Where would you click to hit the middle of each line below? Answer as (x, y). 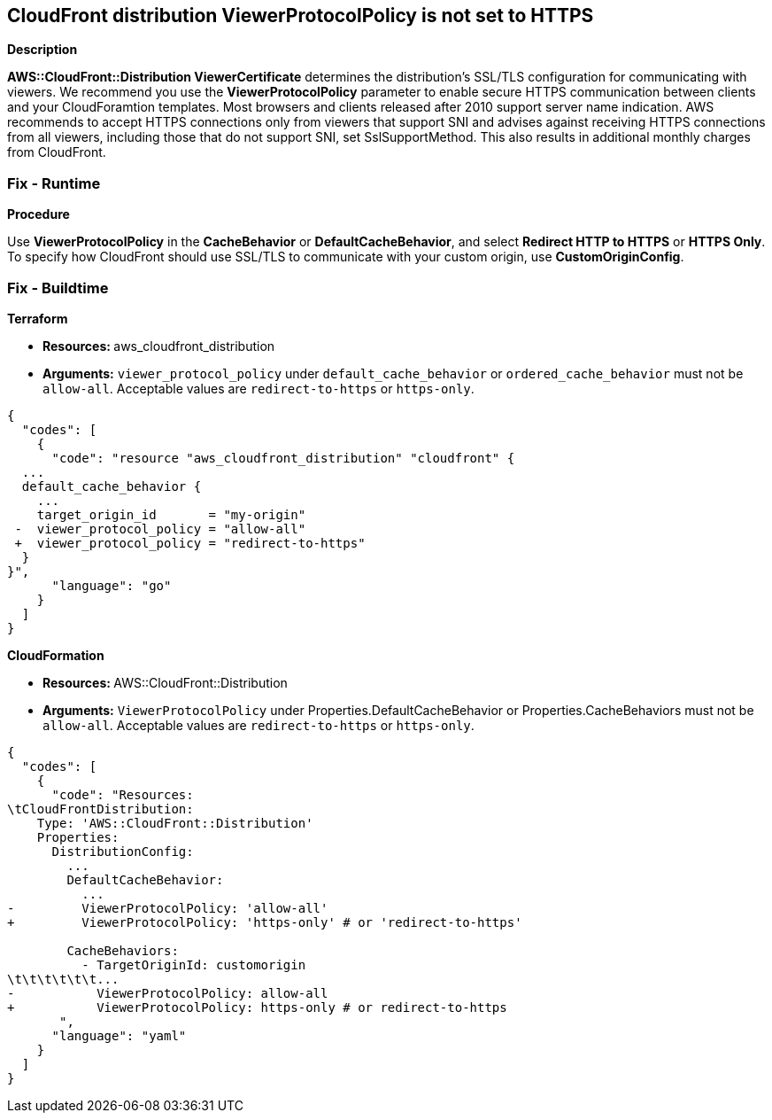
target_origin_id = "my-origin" (171, 514)
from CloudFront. (57, 152)
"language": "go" (112, 585)
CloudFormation (56, 655)
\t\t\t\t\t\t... (63, 979)
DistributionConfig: (123, 851)
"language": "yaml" (119, 1035)
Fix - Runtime (54, 183)
